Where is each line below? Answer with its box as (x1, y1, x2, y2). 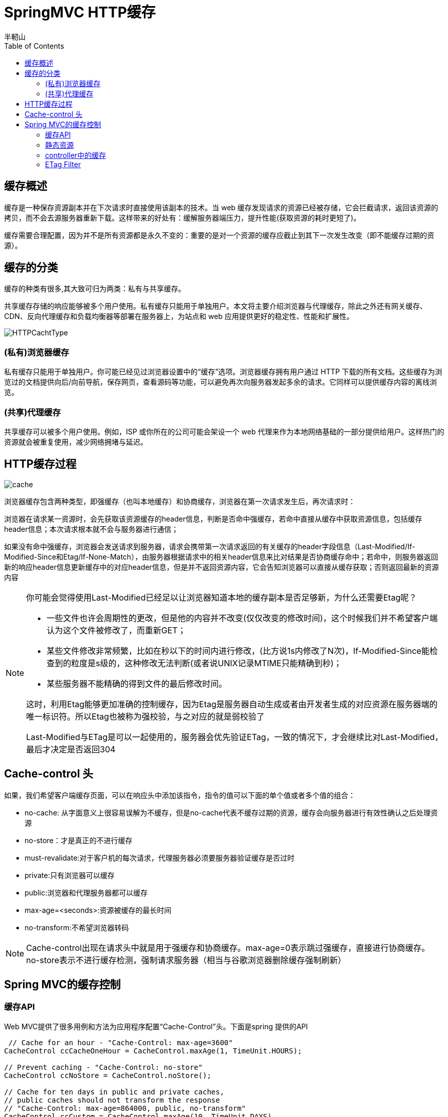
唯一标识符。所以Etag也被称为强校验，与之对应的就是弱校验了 (26, 711, 265, 722)
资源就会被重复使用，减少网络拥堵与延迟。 (4, 437, 147, 446)
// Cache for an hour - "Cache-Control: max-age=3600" (8, 1038, 233, 1047)
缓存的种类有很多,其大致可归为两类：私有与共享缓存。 (4, 284, 186, 293)
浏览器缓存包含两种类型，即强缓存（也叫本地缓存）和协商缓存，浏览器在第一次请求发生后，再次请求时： (4, 496, 355, 506)
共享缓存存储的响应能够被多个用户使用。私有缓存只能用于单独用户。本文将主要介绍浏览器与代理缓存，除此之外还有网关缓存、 (4, 302, 427, 311)
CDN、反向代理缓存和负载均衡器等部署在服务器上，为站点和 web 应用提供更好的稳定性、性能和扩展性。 (4, 312, 354, 321)
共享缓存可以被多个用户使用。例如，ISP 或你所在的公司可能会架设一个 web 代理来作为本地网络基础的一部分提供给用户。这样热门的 (4, 427, 444, 436)
